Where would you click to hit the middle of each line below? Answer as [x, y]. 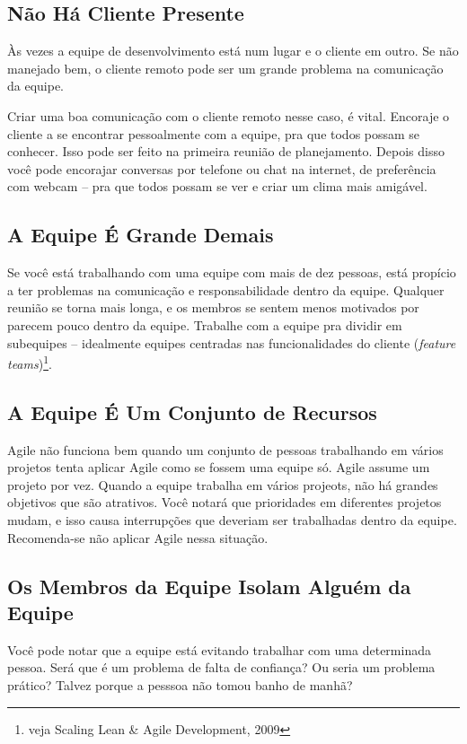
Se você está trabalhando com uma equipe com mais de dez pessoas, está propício [232, 272]
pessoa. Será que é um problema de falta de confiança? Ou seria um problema [221, 667]
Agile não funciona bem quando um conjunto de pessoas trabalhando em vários [225, 449]
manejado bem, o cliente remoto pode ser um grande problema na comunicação [225, 68]
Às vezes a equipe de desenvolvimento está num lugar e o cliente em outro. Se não [233, 51]
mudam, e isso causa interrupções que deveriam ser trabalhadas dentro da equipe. [232, 519]
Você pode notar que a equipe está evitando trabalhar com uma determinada [219, 649]
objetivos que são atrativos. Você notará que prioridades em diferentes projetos [225, 502]
